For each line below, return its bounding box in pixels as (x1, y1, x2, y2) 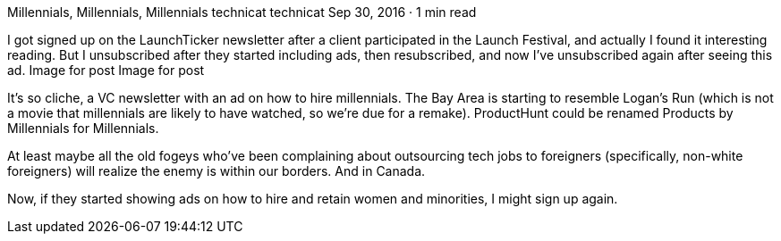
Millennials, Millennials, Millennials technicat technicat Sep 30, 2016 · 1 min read (7, 4, 477, 20)
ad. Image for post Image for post (7, 62, 205, 78)
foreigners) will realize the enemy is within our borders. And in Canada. (7, 163, 426, 179)
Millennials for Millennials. (7, 120, 159, 136)
